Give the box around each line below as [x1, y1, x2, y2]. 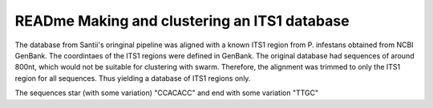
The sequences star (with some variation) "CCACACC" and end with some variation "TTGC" [14, 88, 319, 98]
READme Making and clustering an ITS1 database [14, 12, 350, 30]
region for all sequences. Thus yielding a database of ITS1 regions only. [14, 73, 251, 83]
